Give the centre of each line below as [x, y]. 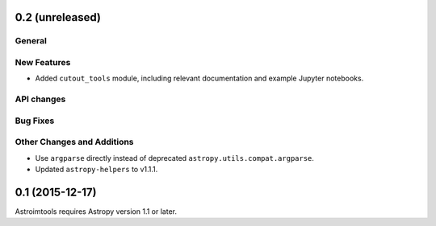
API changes [40, 99]
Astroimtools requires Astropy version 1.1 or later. [96, 211]
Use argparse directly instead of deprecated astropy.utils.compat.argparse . [175, 158]
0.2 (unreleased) [58, 17]
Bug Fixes [35, 121]
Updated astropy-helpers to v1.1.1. [96, 169]
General [31, 41]
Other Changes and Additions [74, 142]
